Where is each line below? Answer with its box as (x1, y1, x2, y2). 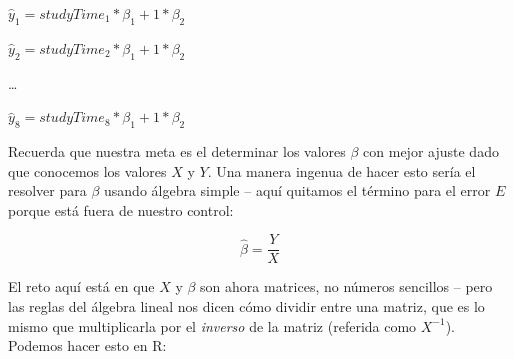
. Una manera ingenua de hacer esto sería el (207, 160, 476, 181)
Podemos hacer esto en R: (8, 335, 167, 356)
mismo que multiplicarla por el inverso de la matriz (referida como (8, 315, 417, 336)
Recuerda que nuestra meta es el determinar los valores (8, 140, 346, 161)
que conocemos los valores (8, 160, 167, 181)
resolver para (8, 180, 87, 201)
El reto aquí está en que (8, 276, 155, 297)
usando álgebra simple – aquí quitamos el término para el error (104, 180, 491, 201)
